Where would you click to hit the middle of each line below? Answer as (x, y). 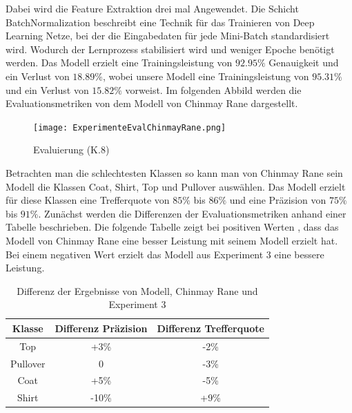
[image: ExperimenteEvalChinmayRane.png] (130, 127)
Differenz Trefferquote (211, 328)
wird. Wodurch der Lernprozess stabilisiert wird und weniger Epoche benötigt (170, 49)
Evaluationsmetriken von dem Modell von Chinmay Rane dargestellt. (152, 103)
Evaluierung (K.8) (71, 150)
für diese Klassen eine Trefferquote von (88, 200)
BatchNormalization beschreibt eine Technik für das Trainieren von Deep (160, 22)
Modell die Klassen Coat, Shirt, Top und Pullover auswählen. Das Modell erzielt (176, 186)
